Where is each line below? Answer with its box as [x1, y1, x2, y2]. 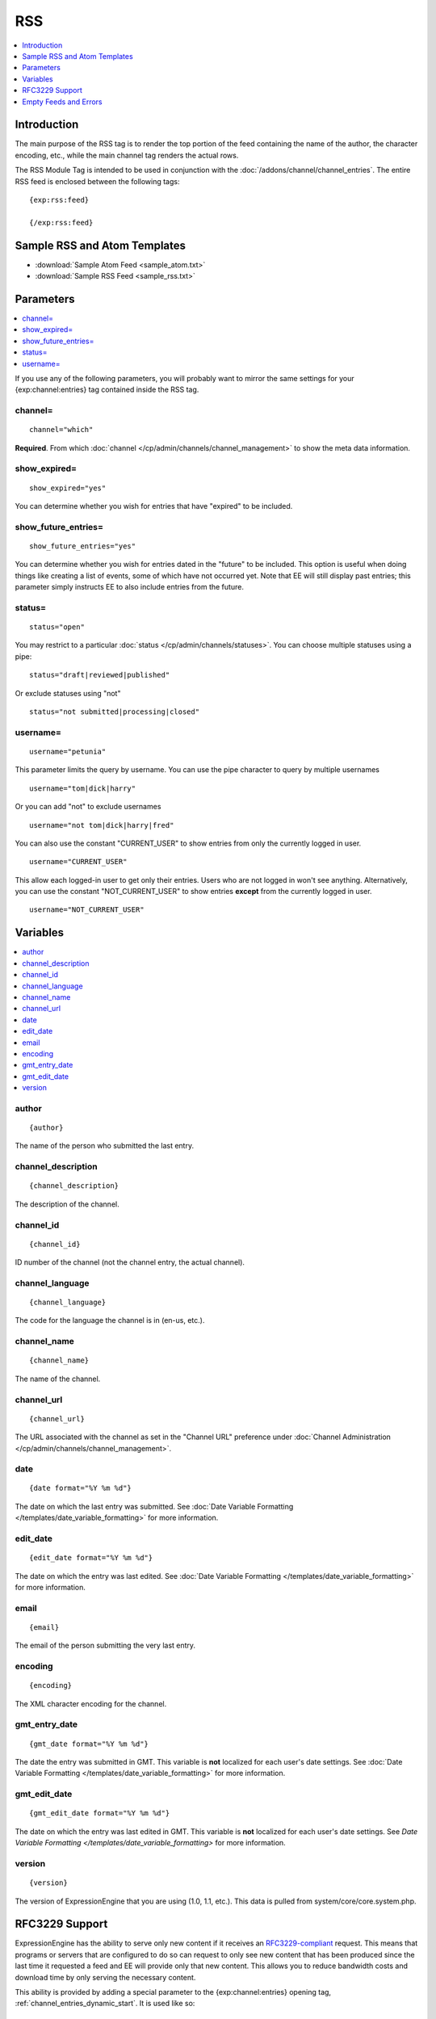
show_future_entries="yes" [29, 541, 136, 551]
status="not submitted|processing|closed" [29, 707, 200, 716]
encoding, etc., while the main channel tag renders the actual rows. [15, 150, 239, 160]
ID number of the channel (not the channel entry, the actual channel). [15, 1257, 245, 1267]
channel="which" [29, 425, 94, 434]
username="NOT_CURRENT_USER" [29, 905, 145, 914]
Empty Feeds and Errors [22, 97, 103, 107]
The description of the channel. [15, 1199, 120, 1209]
